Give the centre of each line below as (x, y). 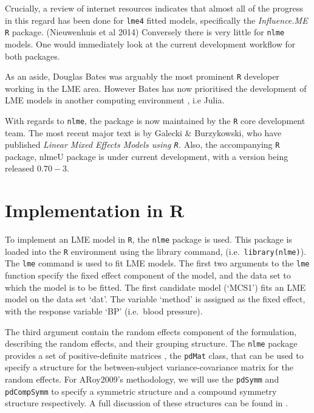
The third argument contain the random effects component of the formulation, (151, 331)
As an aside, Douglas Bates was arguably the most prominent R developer (142, 76)
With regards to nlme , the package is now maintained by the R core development (155, 120)
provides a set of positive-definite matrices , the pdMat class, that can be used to (154, 355)
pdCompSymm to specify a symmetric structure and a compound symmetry (141, 391)
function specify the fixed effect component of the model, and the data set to (148, 275)
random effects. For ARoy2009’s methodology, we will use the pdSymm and (142, 379)
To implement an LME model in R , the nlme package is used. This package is (148, 239)
